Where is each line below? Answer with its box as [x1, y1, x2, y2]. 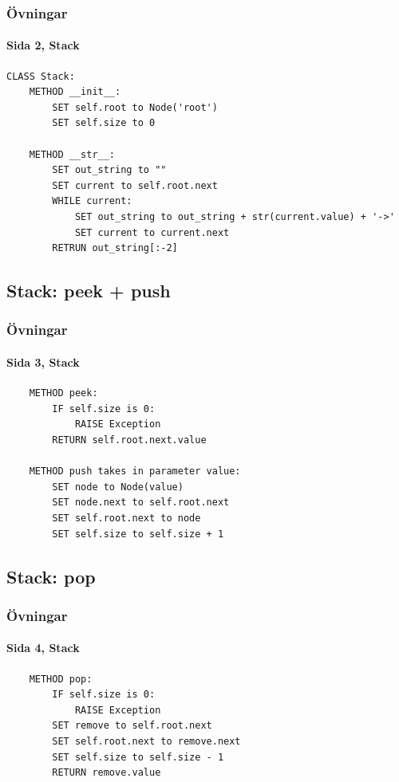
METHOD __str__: [29, 148, 116, 160]
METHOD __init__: [29, 86, 121, 98]
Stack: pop [6, 564, 96, 588]
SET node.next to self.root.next [52, 497, 230, 509]
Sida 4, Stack [6, 639, 80, 656]
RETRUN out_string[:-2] [52, 242, 178, 254]
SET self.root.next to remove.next [52, 735, 241, 747]
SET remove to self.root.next [52, 720, 212, 732]
